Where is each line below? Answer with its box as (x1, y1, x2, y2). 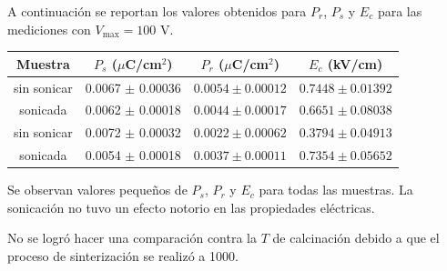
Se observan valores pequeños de (7, 180, 188, 199)
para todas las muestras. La (259, 180, 413, 199)
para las (377, 2, 422, 20)
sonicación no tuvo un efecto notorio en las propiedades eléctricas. (7, 197, 375, 216)
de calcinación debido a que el (272, 228, 440, 247)
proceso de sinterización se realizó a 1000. (7, 246, 239, 265)
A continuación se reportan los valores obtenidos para (7, 2, 307, 20)
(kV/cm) (327, 54, 383, 73)
